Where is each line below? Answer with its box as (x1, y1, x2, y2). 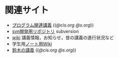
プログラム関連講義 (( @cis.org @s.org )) (12, 22, 94, 28)
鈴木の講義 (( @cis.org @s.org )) (12, 47, 76, 53)
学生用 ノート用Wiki (12, 40, 52, 46)
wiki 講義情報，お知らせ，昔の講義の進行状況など (12, 34, 114, 40)
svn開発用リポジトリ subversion (12, 28, 79, 34)
